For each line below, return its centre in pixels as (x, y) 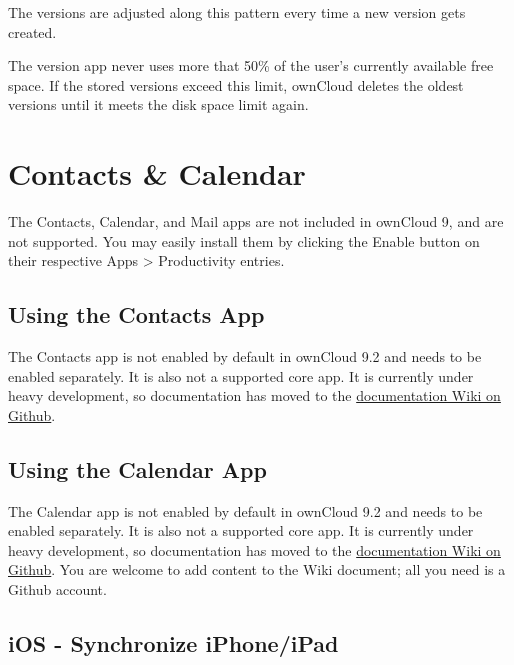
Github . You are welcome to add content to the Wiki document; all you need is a (257, 569)
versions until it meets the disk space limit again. (158, 104)
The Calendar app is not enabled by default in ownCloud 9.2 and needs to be (245, 510)
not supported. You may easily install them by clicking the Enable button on (244, 240)
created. (32, 31)
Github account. (57, 589)
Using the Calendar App (137, 468)
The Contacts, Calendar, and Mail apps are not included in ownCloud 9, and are (256, 221)
